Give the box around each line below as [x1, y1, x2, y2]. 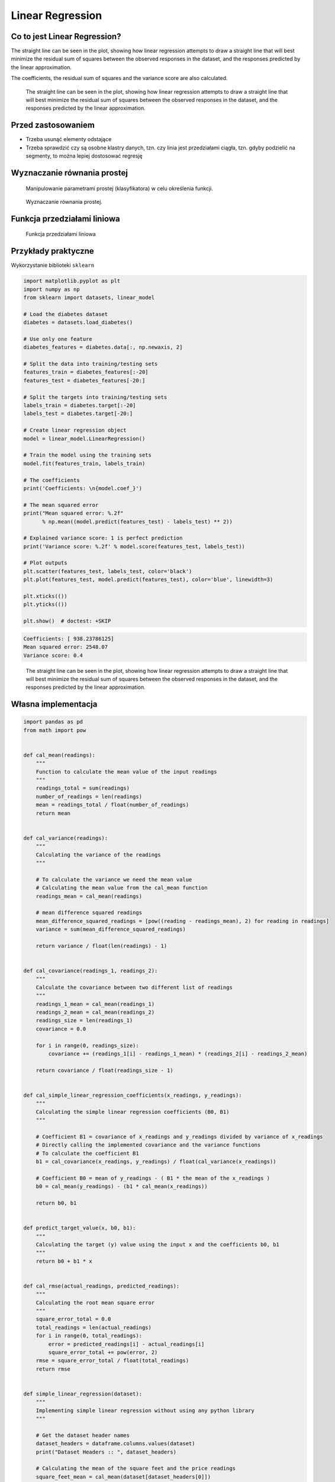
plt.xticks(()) [23, 593, 67, 600]
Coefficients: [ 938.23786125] [23, 635, 115, 642]
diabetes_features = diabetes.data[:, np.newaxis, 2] [23, 344, 183, 351]
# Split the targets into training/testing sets [23, 394, 167, 400]
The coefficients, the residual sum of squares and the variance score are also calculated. [11, 75, 228, 82]
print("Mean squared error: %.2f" [23, 510, 124, 517]
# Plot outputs [23, 560, 67, 566]
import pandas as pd [23, 718, 83, 726]
